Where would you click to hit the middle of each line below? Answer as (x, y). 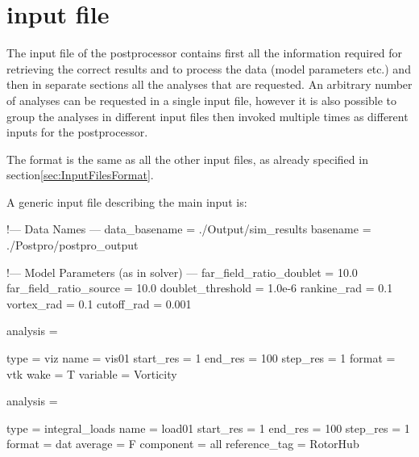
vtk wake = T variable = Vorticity (92, 373)
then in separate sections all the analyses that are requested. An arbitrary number (209, 84)
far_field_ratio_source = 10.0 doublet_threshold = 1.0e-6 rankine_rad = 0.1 (200, 288)
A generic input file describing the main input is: (127, 201)
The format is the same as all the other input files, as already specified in (187, 159)
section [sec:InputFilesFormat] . (80, 175)
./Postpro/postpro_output (73, 245)
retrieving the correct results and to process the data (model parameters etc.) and (209, 68)
